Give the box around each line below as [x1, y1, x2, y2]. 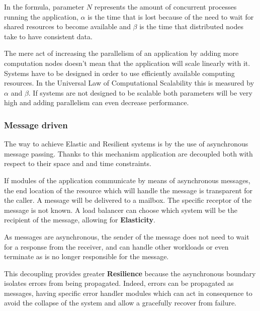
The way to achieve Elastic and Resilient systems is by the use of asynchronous [4, 138, 248, 149]
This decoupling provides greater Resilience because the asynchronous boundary [4, 268, 256, 278]
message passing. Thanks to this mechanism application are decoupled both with [4, 148, 253, 159]
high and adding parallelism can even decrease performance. [4, 97, 189, 108]
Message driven [4, 118, 68, 131]
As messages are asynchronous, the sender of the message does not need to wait [4, 231, 249, 242]
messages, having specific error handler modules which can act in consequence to [4, 287, 252, 298]
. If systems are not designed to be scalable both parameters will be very [28, 87, 252, 98]
